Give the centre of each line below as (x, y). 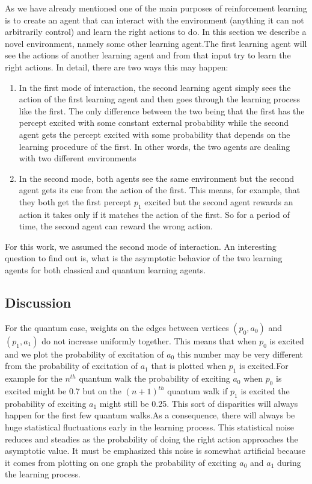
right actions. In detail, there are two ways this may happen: (117, 67)
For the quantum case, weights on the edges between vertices (117, 327)
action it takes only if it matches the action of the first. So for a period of (154, 214)
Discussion (38, 302)
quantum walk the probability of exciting (154, 378)
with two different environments (78, 158)
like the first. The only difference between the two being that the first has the (162, 110)
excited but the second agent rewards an (219, 201)
